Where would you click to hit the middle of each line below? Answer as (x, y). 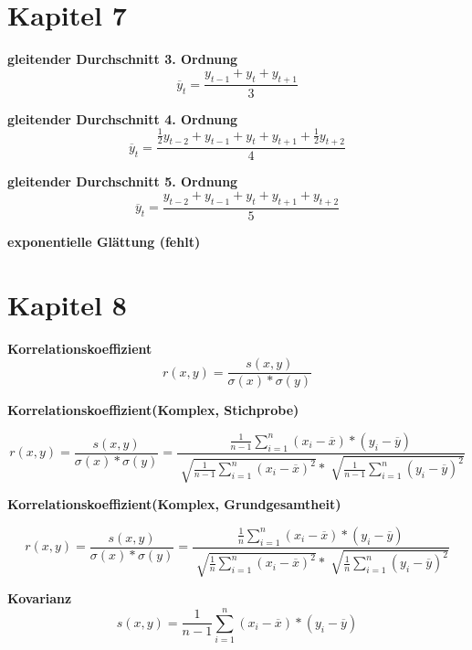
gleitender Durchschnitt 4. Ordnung (123, 118)
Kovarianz (40, 598)
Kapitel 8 (67, 304)
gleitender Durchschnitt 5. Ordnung (123, 181)
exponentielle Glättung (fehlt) (104, 241)
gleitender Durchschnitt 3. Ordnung (123, 59)
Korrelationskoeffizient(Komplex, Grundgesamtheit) (174, 504)
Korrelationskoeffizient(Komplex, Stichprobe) (153, 410)
